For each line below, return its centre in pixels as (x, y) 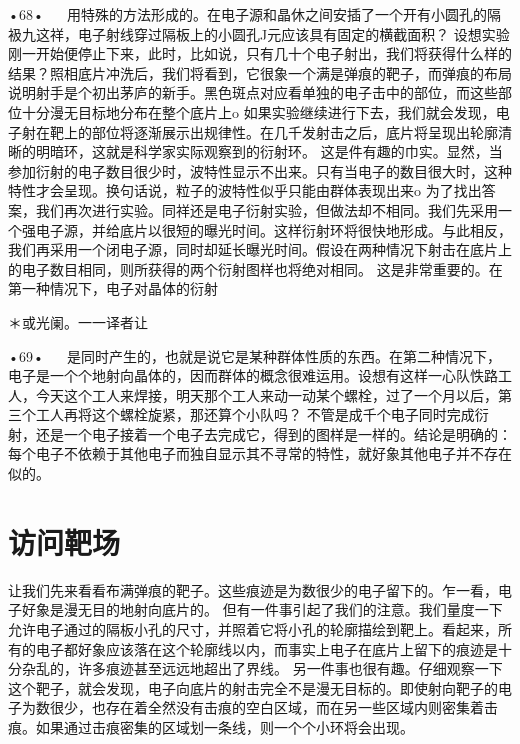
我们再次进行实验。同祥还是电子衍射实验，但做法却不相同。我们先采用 (266, 209)
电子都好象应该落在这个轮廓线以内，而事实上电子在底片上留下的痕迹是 (266, 648)
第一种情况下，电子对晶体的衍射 (113, 288)
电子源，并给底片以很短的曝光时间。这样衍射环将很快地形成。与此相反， (273, 229)
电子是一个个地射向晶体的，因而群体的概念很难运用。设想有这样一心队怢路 (253, 375)
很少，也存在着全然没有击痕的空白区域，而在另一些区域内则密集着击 (273, 707)
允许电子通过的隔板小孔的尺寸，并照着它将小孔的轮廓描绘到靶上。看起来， (253, 628)
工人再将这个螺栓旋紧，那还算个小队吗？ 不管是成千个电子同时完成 (255, 414)
